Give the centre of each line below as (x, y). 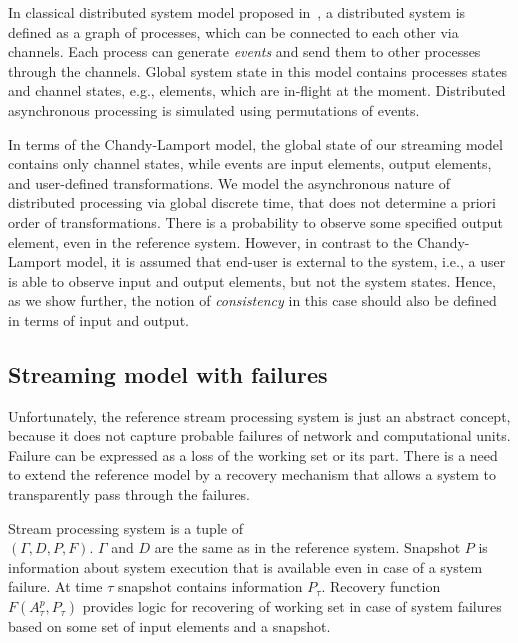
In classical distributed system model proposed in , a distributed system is (237, 12)
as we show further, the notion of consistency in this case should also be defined (252, 300)
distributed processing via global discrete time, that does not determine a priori (252, 202)
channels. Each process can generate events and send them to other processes (244, 51)
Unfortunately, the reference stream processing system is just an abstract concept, (259, 415)
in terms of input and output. (98, 319)
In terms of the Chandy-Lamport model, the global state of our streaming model (255, 143)
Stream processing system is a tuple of (125, 527)
